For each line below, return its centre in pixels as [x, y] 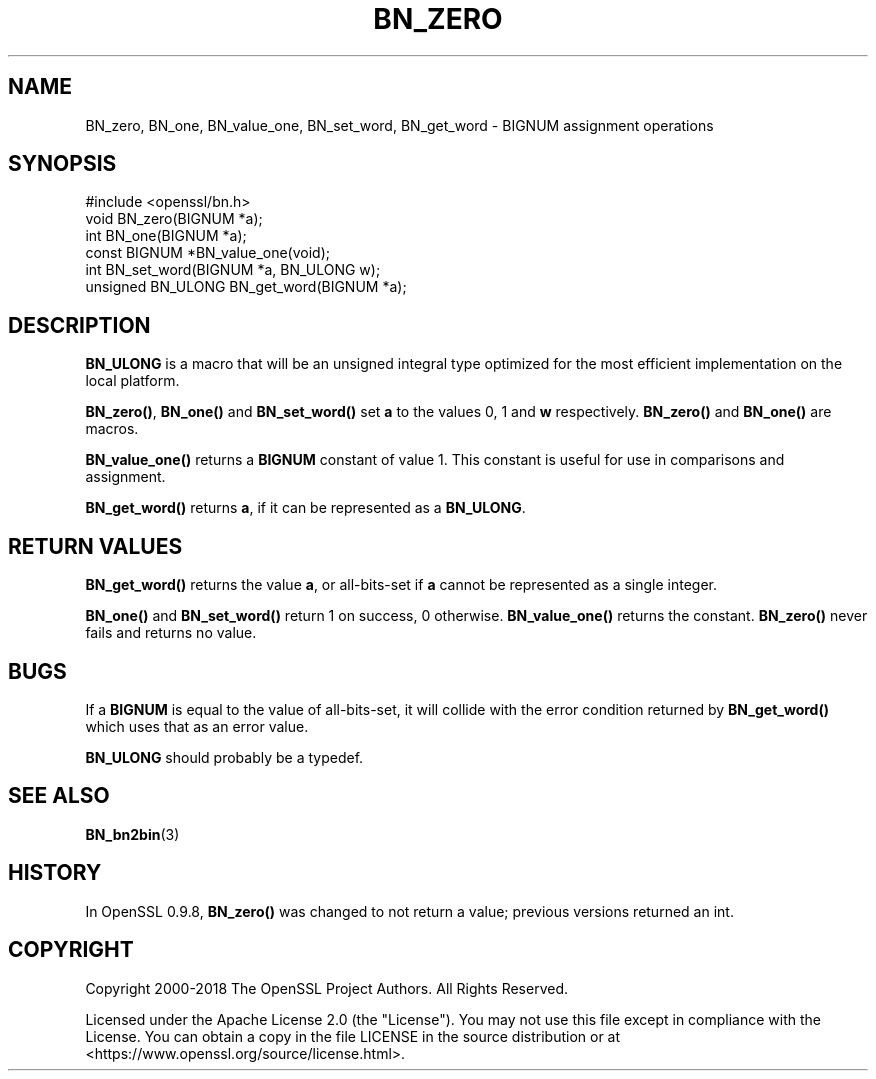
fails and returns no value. [171, 633]
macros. [112, 429]
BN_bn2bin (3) [132, 834]
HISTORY [55, 873]
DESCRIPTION [79, 325]
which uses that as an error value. [197, 726]
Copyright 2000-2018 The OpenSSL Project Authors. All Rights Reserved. [327, 988]
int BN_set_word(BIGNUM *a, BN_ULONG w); [233, 270]
